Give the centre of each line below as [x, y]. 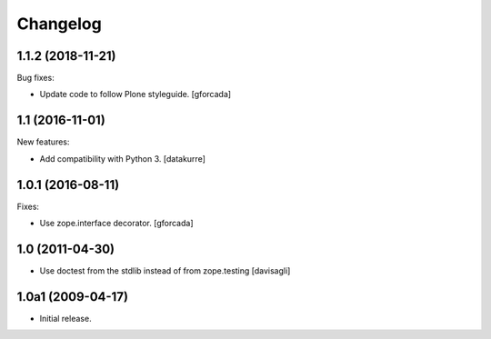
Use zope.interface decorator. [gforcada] [117, 224]
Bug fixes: [35, 78]
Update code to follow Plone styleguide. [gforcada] [135, 95]
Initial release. [65, 318]
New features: [43, 142]
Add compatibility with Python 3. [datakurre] [123, 158]
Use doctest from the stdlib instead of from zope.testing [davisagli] [165, 270]
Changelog [59, 24]
